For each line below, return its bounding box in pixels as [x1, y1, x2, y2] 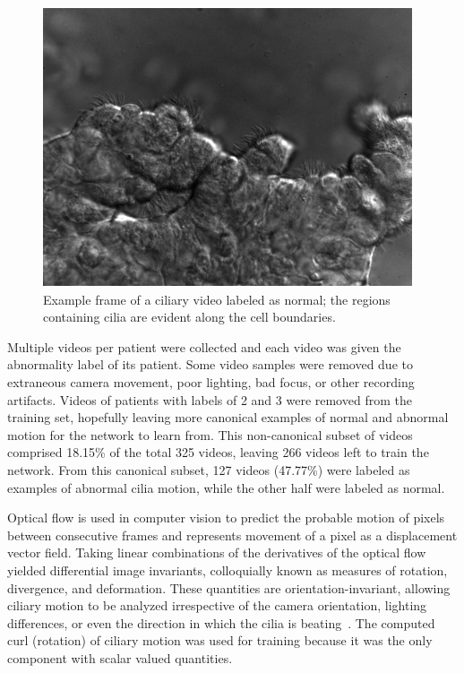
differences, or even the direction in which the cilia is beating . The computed [7, 613, 435, 632]
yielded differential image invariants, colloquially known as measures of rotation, [7, 560, 448, 579]
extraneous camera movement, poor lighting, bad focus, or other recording [7, 372, 415, 391]
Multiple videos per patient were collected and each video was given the [7, 337, 401, 356]
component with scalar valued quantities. [7, 648, 233, 667]
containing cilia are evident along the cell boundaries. [43, 307, 336, 326]
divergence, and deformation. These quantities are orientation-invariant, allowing [7, 578, 451, 597]
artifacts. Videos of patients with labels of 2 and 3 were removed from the [7, 390, 412, 409]
